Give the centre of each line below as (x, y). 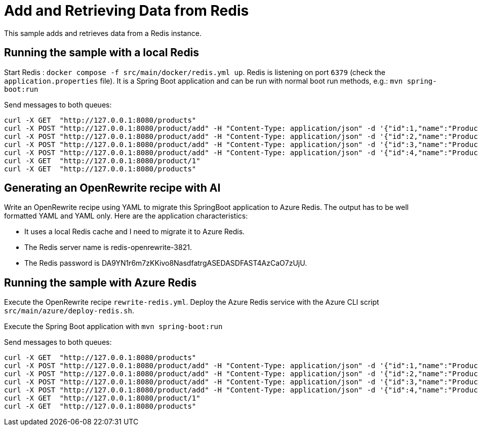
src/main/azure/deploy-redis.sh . (69, 311)
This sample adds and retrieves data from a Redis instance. (103, 33)
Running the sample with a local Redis (102, 53)
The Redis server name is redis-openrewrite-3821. (108, 247)
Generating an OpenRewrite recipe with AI (112, 188)
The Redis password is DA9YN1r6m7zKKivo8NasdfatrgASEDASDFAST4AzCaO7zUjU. (166, 263)
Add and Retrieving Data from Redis (127, 11)
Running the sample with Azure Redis (101, 282)
